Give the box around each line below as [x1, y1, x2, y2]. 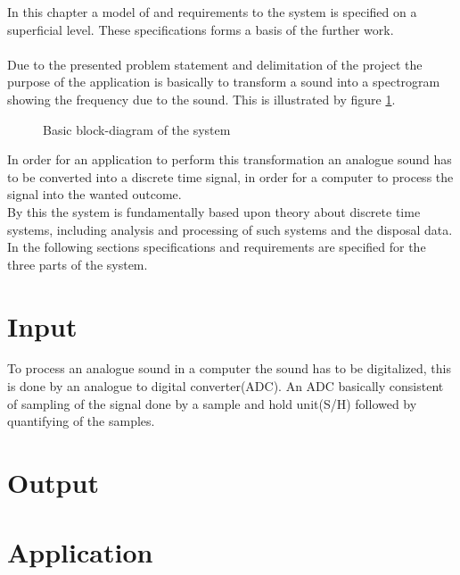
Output [7, 464, 99, 500]
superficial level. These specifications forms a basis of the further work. [7, 20, 394, 38]
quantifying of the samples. [7, 412, 155, 430]
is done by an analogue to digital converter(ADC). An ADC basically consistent [7, 377, 444, 396]
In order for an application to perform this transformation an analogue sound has [7, 150, 452, 169]
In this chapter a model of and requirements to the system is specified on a [7, 3, 417, 21]
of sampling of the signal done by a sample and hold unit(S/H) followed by [7, 394, 417, 412]
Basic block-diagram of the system [43, 120, 231, 138]
